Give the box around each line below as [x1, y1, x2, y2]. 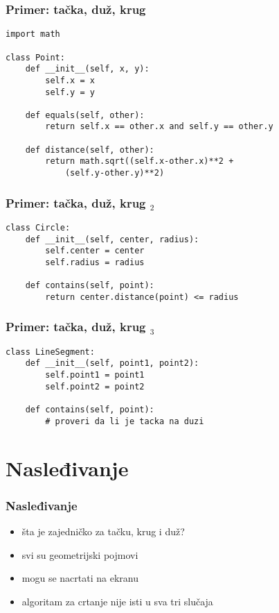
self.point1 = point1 [45, 370, 145, 380]
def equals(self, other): [25, 110, 145, 120]
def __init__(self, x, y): [25, 64, 150, 74]
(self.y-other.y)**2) [64, 168, 165, 178]
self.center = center [45, 246, 145, 256]
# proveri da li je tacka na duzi [45, 416, 204, 426]
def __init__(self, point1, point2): [25, 358, 199, 369]
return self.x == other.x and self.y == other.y [45, 121, 273, 132]
